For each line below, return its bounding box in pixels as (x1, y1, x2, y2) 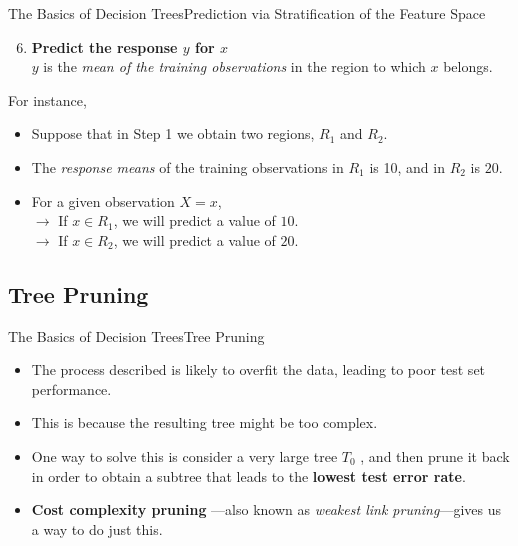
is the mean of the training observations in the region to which (43, 56, 426, 77)
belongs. (443, 56, 493, 77)
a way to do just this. (31, 518, 163, 539)
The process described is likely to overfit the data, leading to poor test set (31, 359, 486, 380)
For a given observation (31, 190, 175, 211)
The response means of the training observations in (31, 156, 344, 177)
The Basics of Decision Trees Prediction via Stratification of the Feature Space (8, 3, 486, 23)
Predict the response (31, 36, 178, 57)
